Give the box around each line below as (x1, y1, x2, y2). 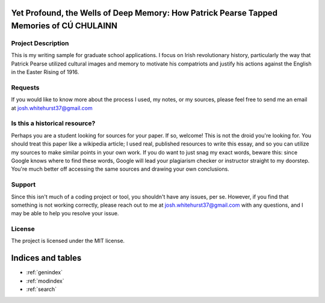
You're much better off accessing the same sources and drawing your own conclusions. (11, 165, 230, 173)
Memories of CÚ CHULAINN (11, 21, 117, 31)
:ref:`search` (26, 286, 57, 293)
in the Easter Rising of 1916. (11, 69, 79, 76)
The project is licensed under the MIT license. (11, 237, 125, 245)
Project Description (11, 39, 69, 47)
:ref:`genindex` (26, 269, 63, 276)
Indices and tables (11, 253, 82, 263)
